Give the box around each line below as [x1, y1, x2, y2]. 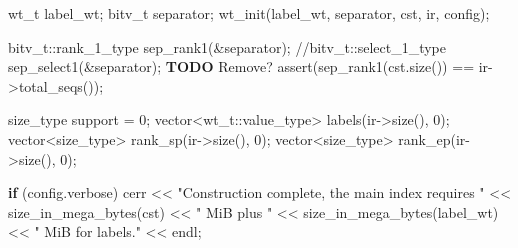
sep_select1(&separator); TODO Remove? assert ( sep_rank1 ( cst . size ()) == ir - [8, 56, 493, 77]
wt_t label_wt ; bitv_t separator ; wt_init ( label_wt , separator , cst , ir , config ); [8, 3, 490, 23]
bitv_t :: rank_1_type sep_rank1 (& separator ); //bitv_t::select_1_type [8, 36, 447, 57]
